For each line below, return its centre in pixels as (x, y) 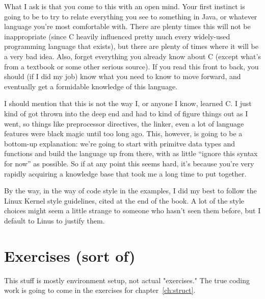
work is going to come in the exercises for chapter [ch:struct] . (100, 290)
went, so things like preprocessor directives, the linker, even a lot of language (124, 123)
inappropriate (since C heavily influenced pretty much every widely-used (117, 36)
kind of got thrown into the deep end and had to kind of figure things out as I (126, 113)
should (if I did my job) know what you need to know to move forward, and (123, 76)
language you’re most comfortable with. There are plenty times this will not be (127, 26)
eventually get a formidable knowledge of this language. (91, 86)
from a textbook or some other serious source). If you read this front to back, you (131, 66)
